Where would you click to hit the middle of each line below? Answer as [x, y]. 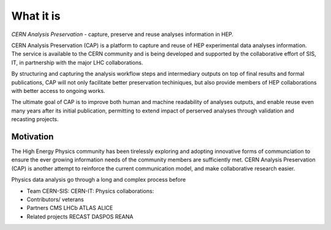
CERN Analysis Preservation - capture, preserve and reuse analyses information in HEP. [123, 34]
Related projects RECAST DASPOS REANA [80, 217]
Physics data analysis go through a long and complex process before [99, 180]
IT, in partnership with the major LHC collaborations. [77, 62]
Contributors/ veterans [55, 199]
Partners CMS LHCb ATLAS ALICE [70, 208]
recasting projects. [35, 119]
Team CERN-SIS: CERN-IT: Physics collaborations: [90, 191]
